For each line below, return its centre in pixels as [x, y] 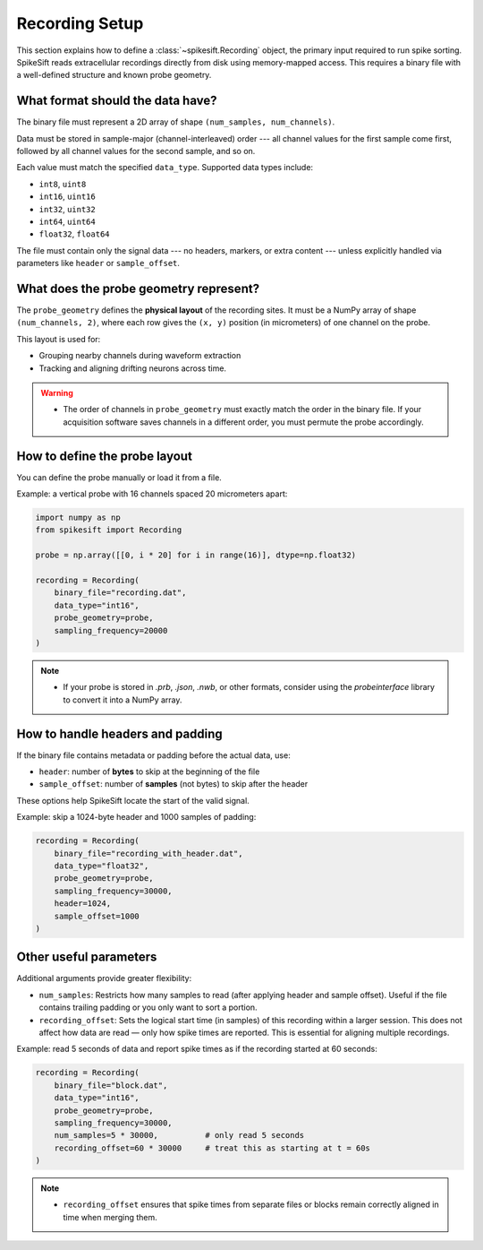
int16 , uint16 [67, 196]
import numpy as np [78, 518]
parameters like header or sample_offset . [98, 263]
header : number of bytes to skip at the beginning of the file [149, 772]
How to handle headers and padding [119, 733]
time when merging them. [110, 1217]
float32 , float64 [75, 234]
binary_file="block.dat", [111, 1085]
